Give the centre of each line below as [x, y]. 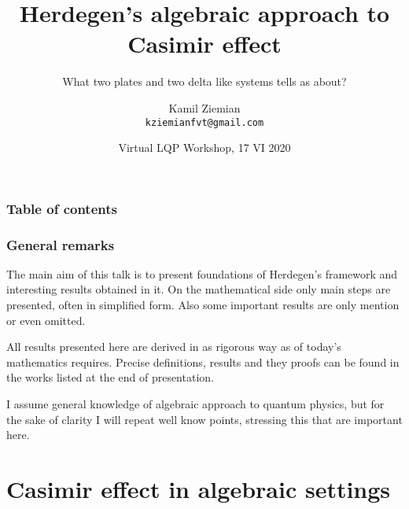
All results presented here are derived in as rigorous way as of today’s [174, 347]
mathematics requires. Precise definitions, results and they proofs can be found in [203, 361]
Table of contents [62, 208]
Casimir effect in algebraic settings [199, 489]
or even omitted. [46, 320]
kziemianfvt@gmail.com [204, 122]
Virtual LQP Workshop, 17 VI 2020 [204, 148]
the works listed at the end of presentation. [110, 377]
